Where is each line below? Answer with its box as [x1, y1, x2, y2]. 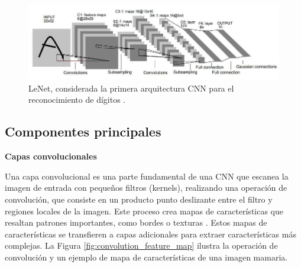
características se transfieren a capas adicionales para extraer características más [5, 227, 296, 240]
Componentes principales [5, 122, 161, 141]
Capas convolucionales [5, 150, 97, 162]
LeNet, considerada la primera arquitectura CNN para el [28, 82, 234, 94]
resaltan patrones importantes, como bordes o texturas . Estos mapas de [5, 216, 267, 229]
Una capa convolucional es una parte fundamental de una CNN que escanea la [5, 170, 289, 182]
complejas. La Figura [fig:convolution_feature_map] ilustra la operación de [5, 239, 278, 252]
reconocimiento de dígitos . [28, 93, 126, 106]
